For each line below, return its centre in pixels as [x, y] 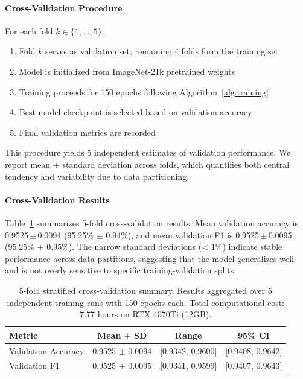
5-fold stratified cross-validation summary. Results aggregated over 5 [145, 290]
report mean [28, 164]
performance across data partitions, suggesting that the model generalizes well [149, 258]
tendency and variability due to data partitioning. [97, 176]
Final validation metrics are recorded [87, 132]
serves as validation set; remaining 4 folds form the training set [162, 51]
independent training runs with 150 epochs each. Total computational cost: [146, 302]
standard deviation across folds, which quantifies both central [176, 164]
